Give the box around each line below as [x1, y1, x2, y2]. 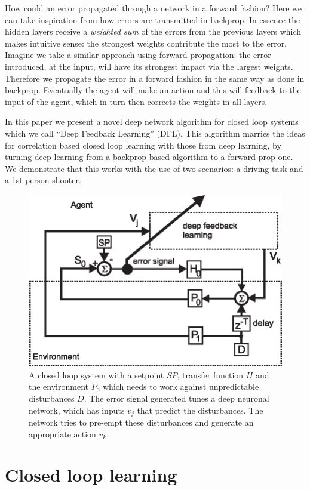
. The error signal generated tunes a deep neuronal [84, 392, 269, 404]
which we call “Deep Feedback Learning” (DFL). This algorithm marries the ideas [5, 127, 305, 139]
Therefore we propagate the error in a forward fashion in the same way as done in [5, 72, 305, 84]
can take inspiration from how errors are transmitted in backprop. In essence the [5, 13, 300, 26]
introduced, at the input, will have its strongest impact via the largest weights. [5, 60, 293, 72]
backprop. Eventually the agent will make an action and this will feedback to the [5, 84, 301, 96]
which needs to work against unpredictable [103, 380, 259, 393]
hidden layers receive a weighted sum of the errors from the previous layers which [5, 25, 302, 38]
